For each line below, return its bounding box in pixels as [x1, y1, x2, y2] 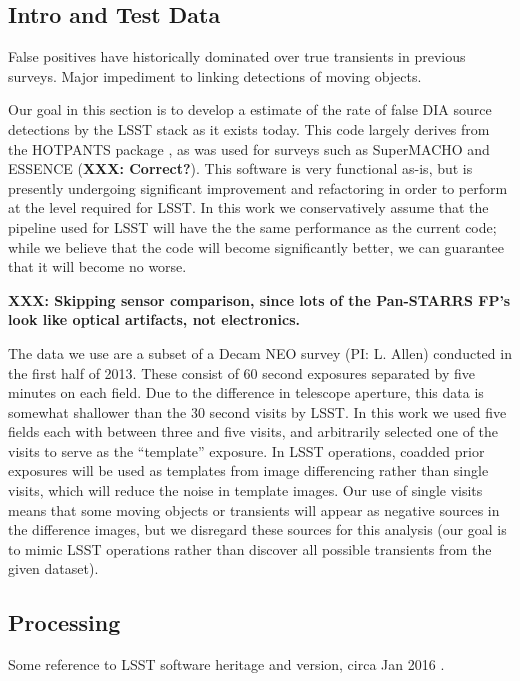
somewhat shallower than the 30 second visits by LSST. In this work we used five [8, 401, 507, 422]
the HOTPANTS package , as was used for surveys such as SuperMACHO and [8, 138, 490, 159]
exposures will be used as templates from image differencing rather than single [8, 460, 489, 481]
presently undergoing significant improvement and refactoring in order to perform [8, 177, 508, 198]
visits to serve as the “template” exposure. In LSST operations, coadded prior [8, 440, 485, 461]
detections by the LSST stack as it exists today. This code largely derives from [8, 118, 490, 139]
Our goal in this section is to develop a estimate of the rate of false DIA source [8, 99, 492, 120]
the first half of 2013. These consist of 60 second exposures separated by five [8, 362, 475, 383]
